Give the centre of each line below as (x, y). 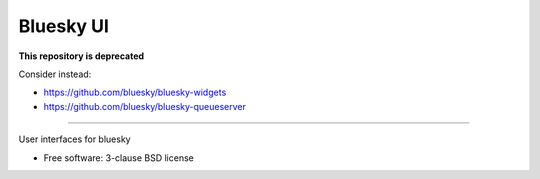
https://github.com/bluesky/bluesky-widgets (135, 92)
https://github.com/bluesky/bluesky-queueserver (145, 106)
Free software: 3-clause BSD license (118, 157)
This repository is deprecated (81, 56)
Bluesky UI (64, 26)
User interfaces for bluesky (74, 139)
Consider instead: (55, 74)
